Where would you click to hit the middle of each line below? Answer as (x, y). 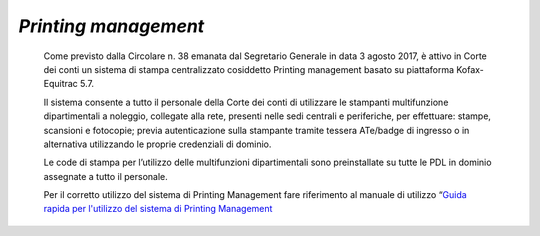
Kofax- (470, 69)
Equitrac (61, 84)
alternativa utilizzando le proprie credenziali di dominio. (157, 144)
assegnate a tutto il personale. (106, 176)
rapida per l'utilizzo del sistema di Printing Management (158, 209)
